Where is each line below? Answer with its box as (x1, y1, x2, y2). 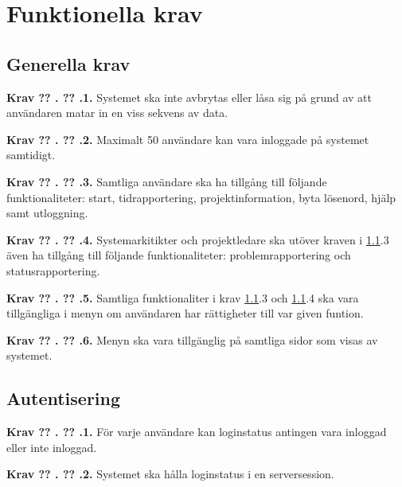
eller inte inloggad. (6, 438, 97, 455)
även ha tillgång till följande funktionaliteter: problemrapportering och (6, 247, 351, 263)
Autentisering (6, 386, 121, 411)
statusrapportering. (6, 262, 100, 279)
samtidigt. (6, 146, 56, 163)
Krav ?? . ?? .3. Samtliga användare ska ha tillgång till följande (6, 173, 327, 189)
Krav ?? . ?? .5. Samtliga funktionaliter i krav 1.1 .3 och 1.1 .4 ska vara (6, 289, 359, 306)
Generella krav (6, 51, 131, 76)
